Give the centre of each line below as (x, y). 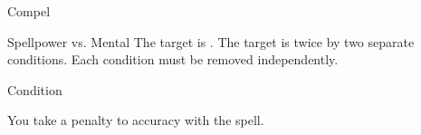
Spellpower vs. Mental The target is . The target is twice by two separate (211, 41)
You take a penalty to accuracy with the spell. (136, 120)
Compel (29, 11)
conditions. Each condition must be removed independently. (173, 59)
